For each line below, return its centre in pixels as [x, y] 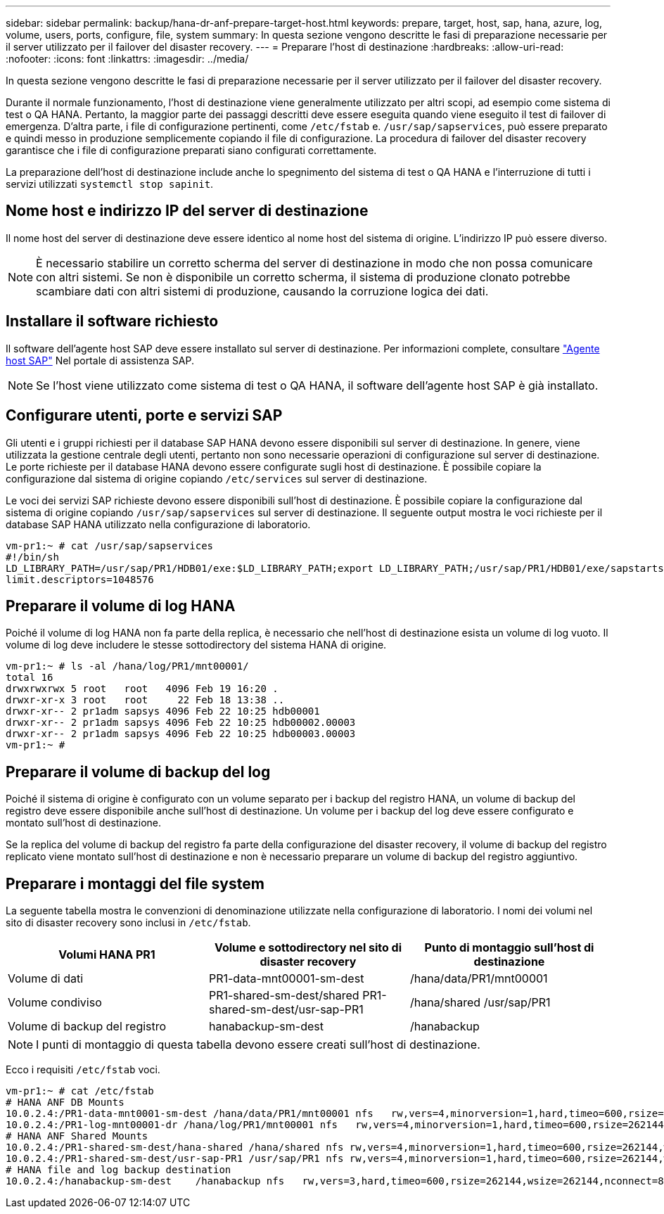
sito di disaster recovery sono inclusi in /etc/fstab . [128, 923]
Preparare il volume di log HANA [121, 606]
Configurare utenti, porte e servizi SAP [144, 416]
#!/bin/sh [32, 557]
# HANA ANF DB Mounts [65, 1103]
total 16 [30, 678]
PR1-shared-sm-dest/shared [284, 996]
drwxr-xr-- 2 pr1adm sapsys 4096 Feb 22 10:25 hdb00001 [163, 711]
